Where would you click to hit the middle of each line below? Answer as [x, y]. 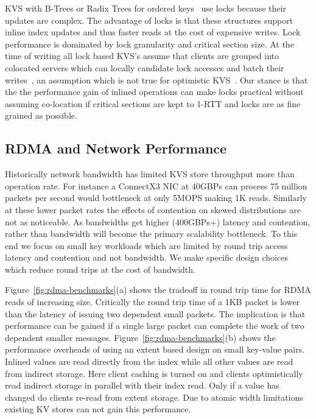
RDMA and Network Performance [116, 148]
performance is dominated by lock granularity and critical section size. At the [149, 44]
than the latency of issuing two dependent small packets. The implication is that [155, 313]
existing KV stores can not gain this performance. [98, 409]
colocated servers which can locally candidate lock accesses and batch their [145, 67]
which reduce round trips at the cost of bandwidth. [100, 269]
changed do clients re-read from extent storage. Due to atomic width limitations [154, 397]
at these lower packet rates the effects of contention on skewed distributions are [153, 209]
